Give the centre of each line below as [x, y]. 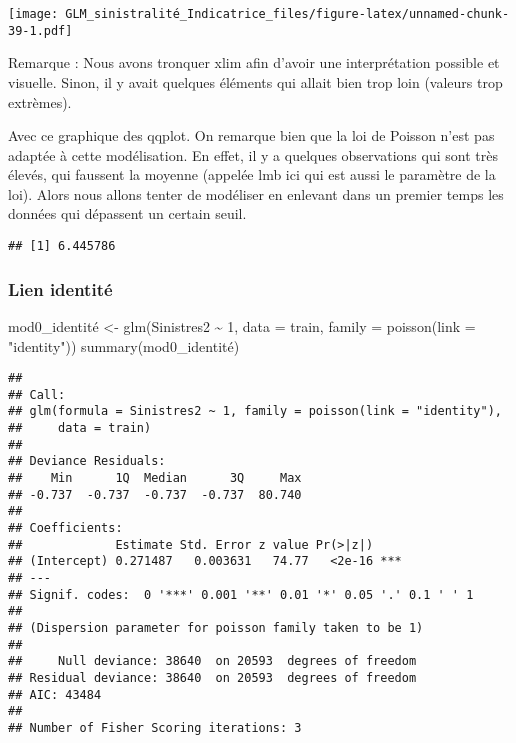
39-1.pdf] [40, 30]
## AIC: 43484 [55, 694]
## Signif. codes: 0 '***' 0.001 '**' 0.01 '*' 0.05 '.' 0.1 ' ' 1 [241, 594]
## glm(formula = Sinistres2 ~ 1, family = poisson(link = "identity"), [255, 411]
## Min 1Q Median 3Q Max [155, 478]
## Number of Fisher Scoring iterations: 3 [155, 727]
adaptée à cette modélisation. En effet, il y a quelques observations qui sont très [253, 154]
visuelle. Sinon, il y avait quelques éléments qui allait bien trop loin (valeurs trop [255, 81]
